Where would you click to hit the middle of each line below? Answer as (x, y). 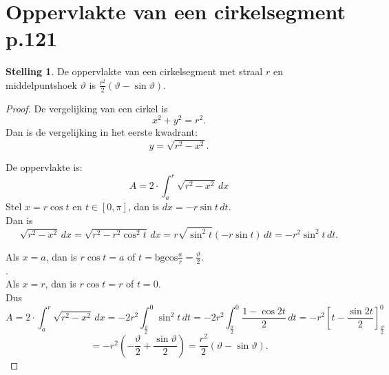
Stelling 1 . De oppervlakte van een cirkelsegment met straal (134, 71)
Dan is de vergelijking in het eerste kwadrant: (102, 132)
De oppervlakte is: (44, 167)
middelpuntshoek (41, 84)
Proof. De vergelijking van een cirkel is (87, 108)
